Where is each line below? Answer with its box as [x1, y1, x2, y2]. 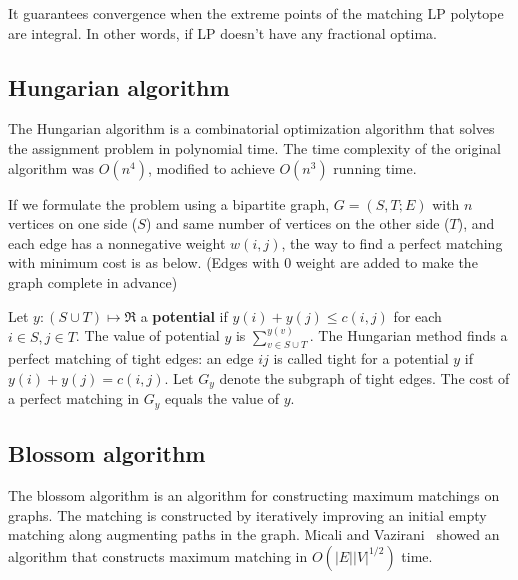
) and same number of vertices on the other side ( [145, 213, 450, 234]
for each [393, 305, 442, 326]
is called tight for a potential [273, 348, 449, 369]
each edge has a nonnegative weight [8, 232, 226, 253]
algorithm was [8, 157, 95, 178]
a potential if [140, 305, 228, 326]
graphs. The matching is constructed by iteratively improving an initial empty [8, 504, 487, 525]
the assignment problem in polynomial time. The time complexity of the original [8, 137, 501, 158]
